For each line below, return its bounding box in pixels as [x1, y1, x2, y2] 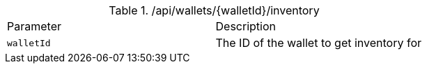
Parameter [7, 19, 61, 33]
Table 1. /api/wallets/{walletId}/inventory [109, 3, 320, 17]
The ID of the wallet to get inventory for [215, 36, 421, 50]
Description [215, 19, 276, 33]
